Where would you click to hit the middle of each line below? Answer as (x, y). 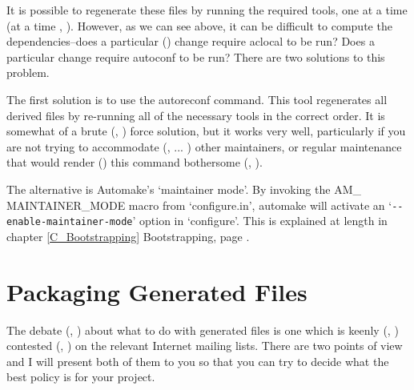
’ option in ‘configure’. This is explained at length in (260, 221)
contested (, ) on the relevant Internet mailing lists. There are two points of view (205, 346)
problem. (28, 72)
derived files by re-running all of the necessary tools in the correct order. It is (196, 115)
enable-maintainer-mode (70, 222)
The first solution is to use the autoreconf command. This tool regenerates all (197, 99)
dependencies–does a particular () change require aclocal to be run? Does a (191, 41)
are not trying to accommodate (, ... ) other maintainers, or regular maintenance (204, 146)
